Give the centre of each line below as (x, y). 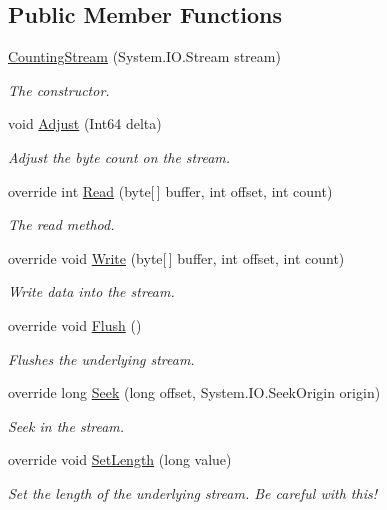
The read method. (61, 224)
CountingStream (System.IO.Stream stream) (144, 56)
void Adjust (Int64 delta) (85, 123)
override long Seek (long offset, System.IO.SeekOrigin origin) (194, 392)
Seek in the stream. (66, 425)
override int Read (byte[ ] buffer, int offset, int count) (170, 190)
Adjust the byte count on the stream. (119, 156)
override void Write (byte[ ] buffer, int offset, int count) (176, 257)
